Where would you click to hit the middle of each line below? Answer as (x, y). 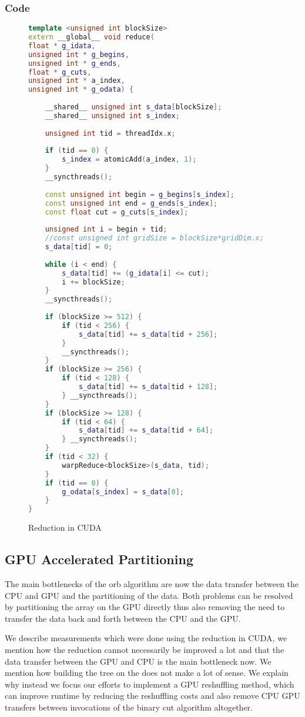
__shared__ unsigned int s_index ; (112, 115)
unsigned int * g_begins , (79, 54)
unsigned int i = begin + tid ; (106, 229)
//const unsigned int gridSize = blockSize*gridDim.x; (154, 238)
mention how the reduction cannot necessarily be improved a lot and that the (145, 649)
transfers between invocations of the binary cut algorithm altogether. (129, 707)
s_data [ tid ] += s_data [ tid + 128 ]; (148, 387)
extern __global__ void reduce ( (91, 37)
